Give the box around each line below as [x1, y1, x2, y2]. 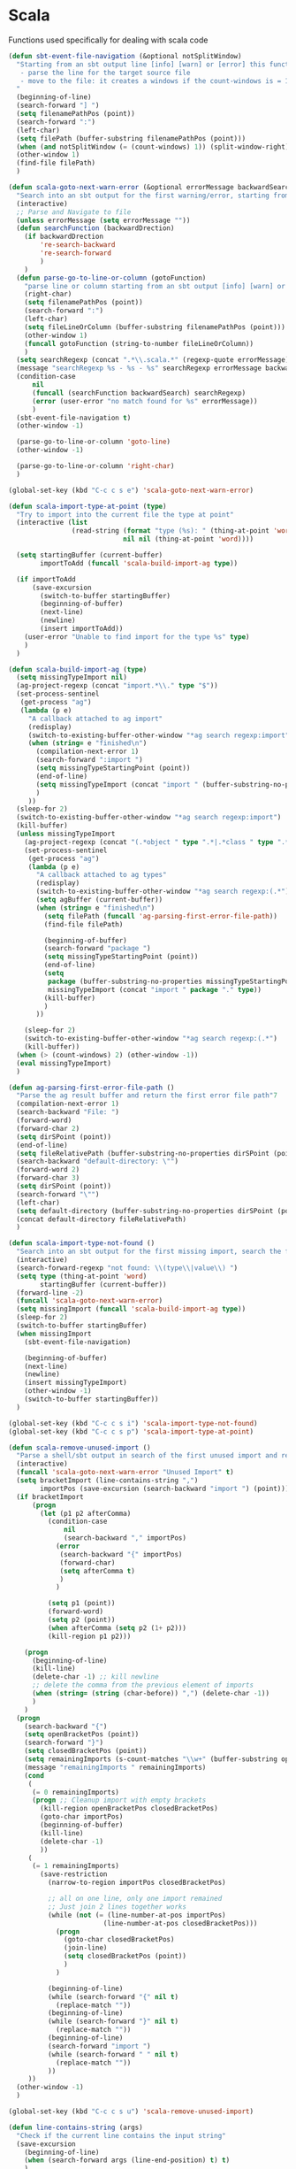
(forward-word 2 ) [16, 1165, 80, 1174]
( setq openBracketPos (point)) [24, 1730, 140, 1739]
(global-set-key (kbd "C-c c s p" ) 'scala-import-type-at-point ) [8, 1427, 254, 1436]
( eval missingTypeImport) [16, 1058, 112, 1067]
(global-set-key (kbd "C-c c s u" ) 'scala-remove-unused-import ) [8, 2107, 254, 2116]
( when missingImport [16, 1329, 92, 1338]
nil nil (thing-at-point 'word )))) [122, 535, 254, 544]
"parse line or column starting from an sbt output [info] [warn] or [24, 281, 286, 290]
